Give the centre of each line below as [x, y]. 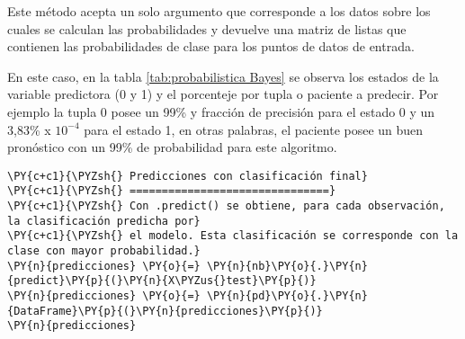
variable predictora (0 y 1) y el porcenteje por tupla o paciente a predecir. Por [223, 94]
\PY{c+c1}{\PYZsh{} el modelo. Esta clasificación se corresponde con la [233, 236]
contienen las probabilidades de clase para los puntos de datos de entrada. [211, 46]
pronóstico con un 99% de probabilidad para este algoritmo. [172, 147]
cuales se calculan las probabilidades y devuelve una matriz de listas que [207, 28]
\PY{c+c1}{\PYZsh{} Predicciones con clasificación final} [188, 176]
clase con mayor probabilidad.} [104, 251]
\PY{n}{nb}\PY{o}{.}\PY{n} [287, 266]
